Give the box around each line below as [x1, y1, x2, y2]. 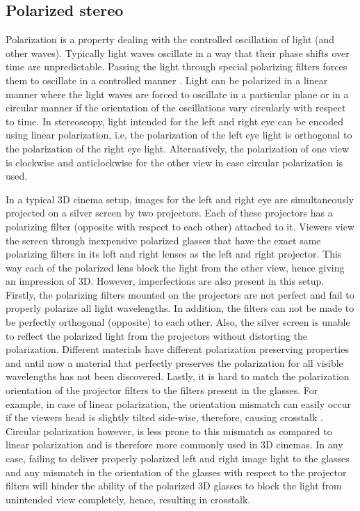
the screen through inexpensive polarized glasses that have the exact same [6, 233, 321, 247]
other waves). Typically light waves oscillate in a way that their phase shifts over [6, 45, 350, 60]
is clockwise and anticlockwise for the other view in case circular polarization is [6, 155, 343, 169]
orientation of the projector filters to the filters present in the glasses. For [6, 383, 318, 398]
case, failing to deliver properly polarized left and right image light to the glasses [6, 451, 350, 466]
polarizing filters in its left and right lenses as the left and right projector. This [6, 246, 342, 261]
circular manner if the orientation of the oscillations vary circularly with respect [6, 100, 346, 115]
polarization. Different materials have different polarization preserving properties [6, 342, 349, 356]
